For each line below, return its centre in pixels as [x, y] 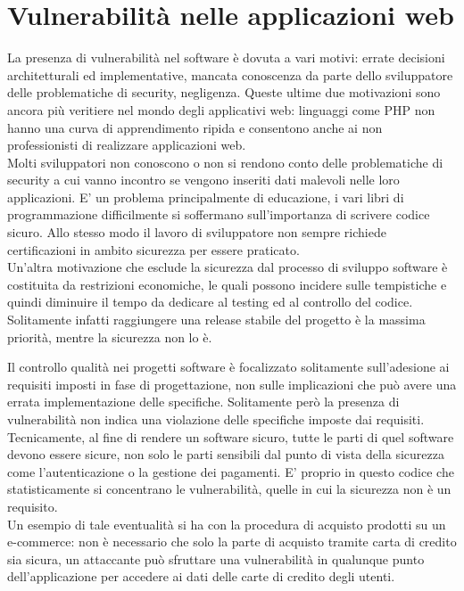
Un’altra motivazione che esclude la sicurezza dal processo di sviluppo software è [228, 267]
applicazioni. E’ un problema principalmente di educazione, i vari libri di [206, 197]
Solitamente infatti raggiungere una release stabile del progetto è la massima [216, 320]
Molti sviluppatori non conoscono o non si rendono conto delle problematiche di [225, 162]
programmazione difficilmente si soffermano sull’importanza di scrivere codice [219, 214]
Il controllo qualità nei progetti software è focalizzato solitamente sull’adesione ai [228, 367]
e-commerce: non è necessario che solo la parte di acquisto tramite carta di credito [232, 542]
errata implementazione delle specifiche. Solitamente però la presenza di [203, 402]
